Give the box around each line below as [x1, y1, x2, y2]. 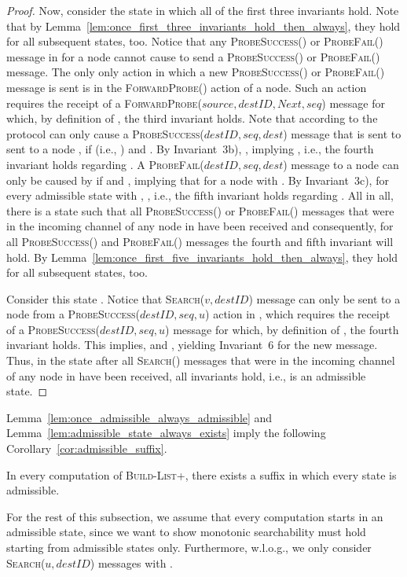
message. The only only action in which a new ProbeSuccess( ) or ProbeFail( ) [6, 64, 385, 80]
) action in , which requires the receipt [205, 306, 390, 322]
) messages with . [90, 554, 174, 571]
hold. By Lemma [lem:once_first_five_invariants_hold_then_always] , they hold [6, 248, 398, 265]
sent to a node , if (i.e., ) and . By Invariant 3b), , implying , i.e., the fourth [6, 141, 374, 157]
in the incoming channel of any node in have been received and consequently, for [6, 218, 394, 234]
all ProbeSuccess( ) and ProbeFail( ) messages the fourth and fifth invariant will [6, 233, 394, 249]
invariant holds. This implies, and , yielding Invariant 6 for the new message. [6, 336, 378, 353]
